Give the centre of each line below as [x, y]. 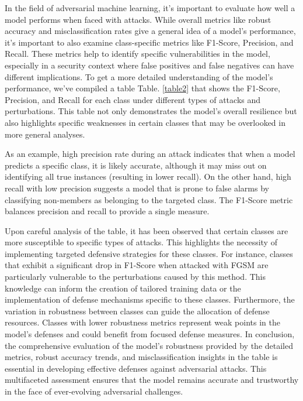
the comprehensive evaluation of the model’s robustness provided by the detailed [149, 345]
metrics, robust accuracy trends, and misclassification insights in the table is [141, 357]
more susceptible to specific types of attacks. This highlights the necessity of [141, 242]
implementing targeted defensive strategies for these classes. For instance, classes [149, 253]
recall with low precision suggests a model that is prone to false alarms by [137, 188]
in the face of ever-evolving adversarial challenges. [94, 391]
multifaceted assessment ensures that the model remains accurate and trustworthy [152, 380]
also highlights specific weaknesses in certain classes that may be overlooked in [145, 122]
